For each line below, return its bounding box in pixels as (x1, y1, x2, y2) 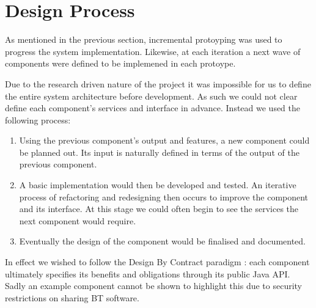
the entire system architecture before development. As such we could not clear (5, 89, 298, 102)
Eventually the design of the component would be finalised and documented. (19, 235, 306, 248)
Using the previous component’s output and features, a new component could (19, 134, 310, 147)
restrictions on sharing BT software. (5, 291, 139, 304)
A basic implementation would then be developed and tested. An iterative (19, 178, 296, 191)
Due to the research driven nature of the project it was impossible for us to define (5, 77, 311, 90)
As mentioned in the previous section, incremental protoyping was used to (5, 33, 282, 46)
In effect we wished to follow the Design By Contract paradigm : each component (5, 255, 310, 268)
